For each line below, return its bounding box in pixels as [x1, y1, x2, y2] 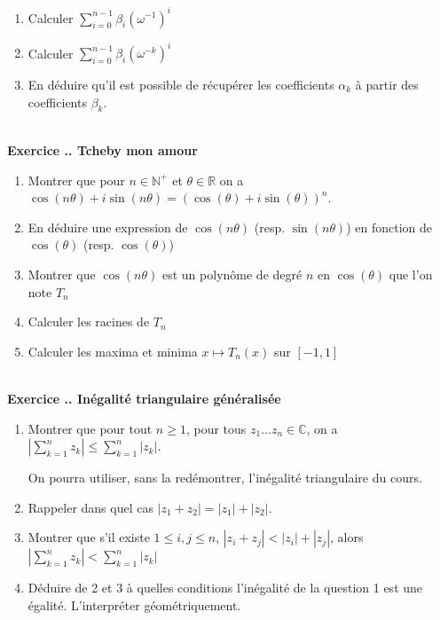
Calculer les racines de [27, 312, 150, 331]
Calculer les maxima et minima [27, 341, 198, 360]
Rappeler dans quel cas [27, 498, 153, 516]
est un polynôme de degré [161, 264, 302, 283]
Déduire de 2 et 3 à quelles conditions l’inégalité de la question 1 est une [27, 578, 423, 597]
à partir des [355, 75, 419, 93]
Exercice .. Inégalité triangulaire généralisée [7, 388, 281, 407]
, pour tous [185, 419, 247, 437]
